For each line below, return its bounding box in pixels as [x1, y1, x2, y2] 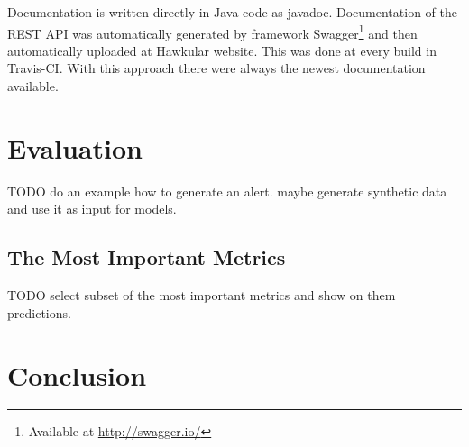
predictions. [7, 303, 71, 322]
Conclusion [7, 356, 147, 393]
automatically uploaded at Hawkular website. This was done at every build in [7, 41, 437, 59]
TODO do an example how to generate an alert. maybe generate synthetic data [7, 181, 447, 200]
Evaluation [7, 129, 143, 166]
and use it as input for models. [7, 199, 177, 218]
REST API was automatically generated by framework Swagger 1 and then [7, 21, 418, 42]
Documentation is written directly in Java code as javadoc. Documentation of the [7, 3, 457, 21]
